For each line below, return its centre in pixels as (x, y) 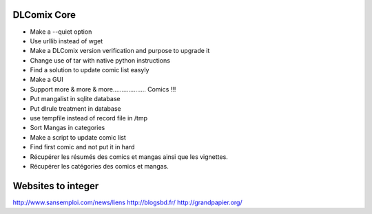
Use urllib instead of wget (66, 41)
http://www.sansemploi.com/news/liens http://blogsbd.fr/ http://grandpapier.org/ (127, 202)
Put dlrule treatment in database (75, 108)
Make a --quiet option (61, 32)
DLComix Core (44, 15)
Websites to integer (56, 186)
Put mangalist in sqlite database (75, 99)
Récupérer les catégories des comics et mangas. (99, 166)
